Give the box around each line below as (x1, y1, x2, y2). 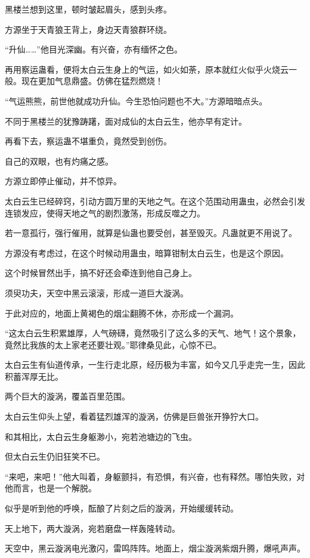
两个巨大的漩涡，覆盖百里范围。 (5, 390, 130, 402)
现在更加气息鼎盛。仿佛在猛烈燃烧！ (21, 75, 163, 87)
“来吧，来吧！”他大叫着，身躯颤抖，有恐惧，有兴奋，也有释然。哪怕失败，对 (5, 470, 305, 482)
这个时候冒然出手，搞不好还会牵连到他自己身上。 (5, 266, 197, 279)
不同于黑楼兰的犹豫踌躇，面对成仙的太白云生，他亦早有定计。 (5, 114, 247, 127)
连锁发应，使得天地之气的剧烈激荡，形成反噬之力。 (5, 206, 205, 219)
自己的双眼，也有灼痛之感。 (5, 154, 113, 167)
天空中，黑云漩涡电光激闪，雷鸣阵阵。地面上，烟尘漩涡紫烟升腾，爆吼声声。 (5, 542, 305, 554)
